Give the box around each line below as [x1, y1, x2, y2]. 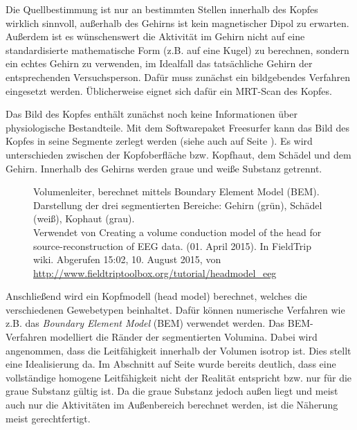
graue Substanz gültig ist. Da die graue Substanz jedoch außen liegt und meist [6, 384, 338, 398]
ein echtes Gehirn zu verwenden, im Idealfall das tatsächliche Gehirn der [6, 56, 313, 71]
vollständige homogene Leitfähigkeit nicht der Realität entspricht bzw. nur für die [6, 370, 352, 384]
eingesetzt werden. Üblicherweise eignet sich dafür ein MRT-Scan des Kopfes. [6, 83, 332, 98]
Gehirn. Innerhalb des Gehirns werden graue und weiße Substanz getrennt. [6, 161, 322, 175]
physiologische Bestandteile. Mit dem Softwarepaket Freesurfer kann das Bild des [6, 120, 350, 134]
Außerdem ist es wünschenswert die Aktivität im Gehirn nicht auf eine [6, 29, 305, 44]
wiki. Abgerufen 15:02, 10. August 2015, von [33, 252, 221, 267]
